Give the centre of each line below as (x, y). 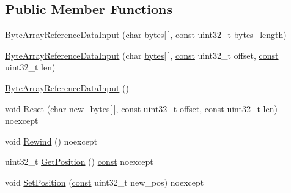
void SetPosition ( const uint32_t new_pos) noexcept (105, 182)
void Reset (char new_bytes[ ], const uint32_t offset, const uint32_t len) (141, 108)
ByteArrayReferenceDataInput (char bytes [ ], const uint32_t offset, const (142, 55)
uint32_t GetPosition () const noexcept (79, 161)
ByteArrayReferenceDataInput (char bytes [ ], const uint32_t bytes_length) (146, 35)
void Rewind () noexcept (51, 141)
